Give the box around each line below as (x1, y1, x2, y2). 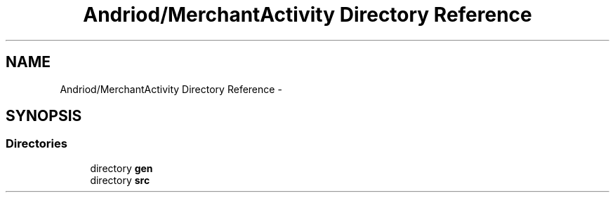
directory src (90, 174, 150, 186)
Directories (6, 136, 67, 151)
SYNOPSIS (6, 107, 82, 125)
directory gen (90, 162, 153, 174)
